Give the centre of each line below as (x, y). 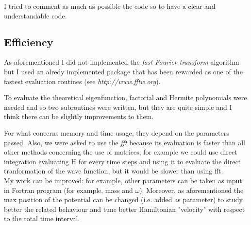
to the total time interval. (42, 218)
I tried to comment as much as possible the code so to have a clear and (110, 6)
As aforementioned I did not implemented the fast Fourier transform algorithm (122, 62)
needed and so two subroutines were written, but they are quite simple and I (118, 107)
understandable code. (35, 15)
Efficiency (29, 42)
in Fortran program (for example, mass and (68, 190)
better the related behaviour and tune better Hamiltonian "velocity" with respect (125, 209)
